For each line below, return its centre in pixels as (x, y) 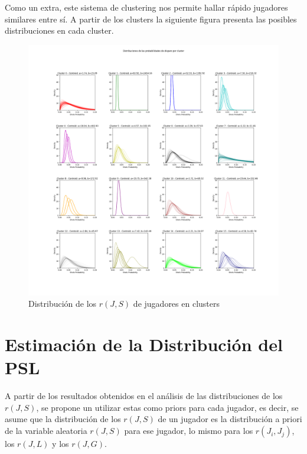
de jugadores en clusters (176, 304)
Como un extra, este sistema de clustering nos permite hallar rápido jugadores (146, 7)
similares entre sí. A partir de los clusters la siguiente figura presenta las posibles (151, 19)
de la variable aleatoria (46, 431)
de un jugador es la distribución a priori (230, 419)
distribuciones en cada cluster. (59, 30)
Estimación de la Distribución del (144, 344)
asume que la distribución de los (63, 419)
